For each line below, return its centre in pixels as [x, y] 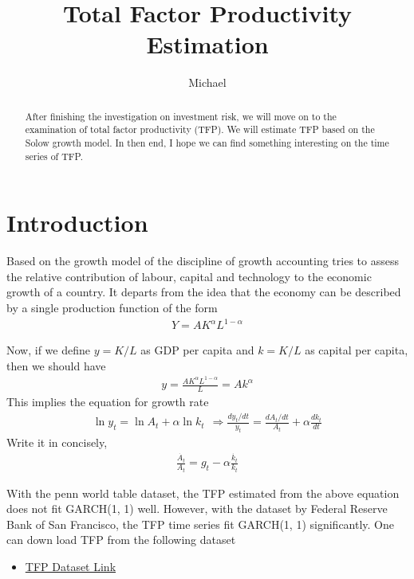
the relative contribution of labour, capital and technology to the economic [189, 276]
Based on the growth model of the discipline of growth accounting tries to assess [203, 261]
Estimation [207, 44]
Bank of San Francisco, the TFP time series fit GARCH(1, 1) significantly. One [201, 524]
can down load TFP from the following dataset [121, 540]
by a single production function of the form [112, 308]
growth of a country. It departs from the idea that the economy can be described [204, 292]
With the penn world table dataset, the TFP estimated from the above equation [203, 493]
